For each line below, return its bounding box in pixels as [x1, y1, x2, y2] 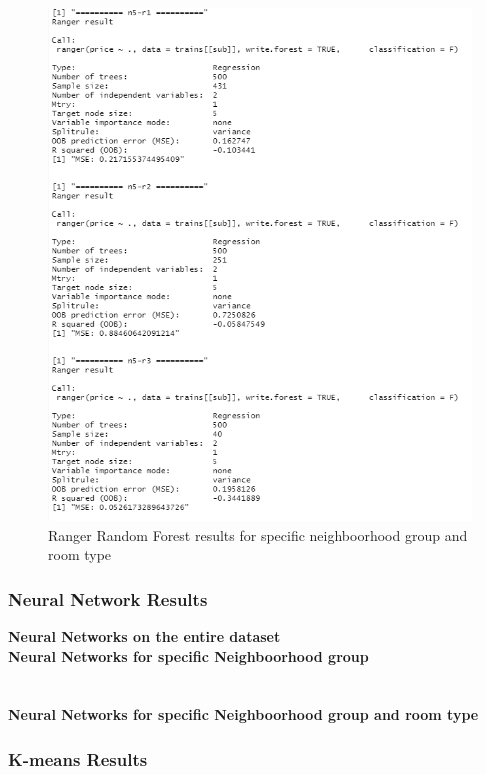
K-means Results [8, 746, 148, 771]
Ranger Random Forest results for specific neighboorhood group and [48, 524, 468, 545]
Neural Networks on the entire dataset [8, 625, 281, 646]
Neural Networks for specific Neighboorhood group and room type [8, 704, 479, 725]
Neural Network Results [8, 586, 208, 611]
